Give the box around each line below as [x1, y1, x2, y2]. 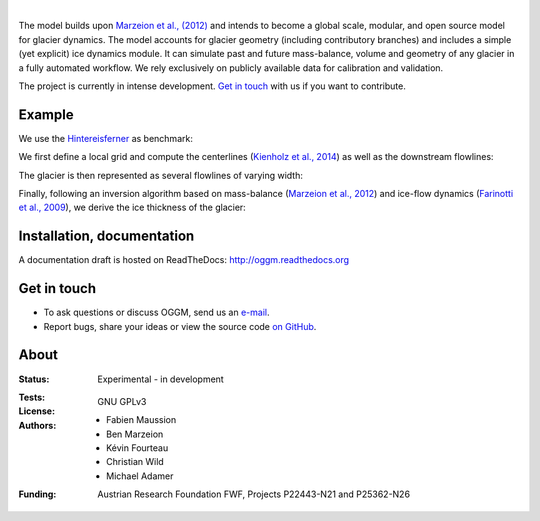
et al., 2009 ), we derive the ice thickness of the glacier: [18, 201, 247, 214]
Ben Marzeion [106, 428, 164, 440]
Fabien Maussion [106, 414, 177, 426]
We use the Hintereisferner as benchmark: [18, 132, 194, 144]
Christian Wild [106, 456, 164, 468]
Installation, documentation [18, 228, 195, 245]
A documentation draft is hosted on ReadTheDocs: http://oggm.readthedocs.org [18, 254, 350, 266]
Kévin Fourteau [106, 442, 169, 454]
